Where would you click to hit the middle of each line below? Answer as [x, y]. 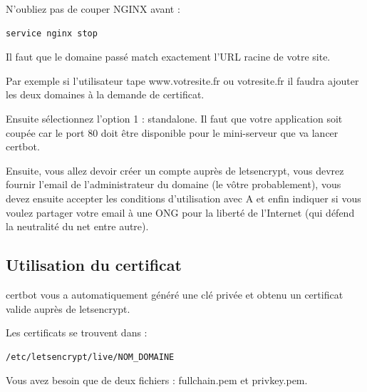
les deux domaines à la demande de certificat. [105, 94]
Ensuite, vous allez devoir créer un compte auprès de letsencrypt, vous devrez [175, 170]
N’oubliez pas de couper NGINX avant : [93, 9]
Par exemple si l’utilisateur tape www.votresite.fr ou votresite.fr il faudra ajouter [182, 80]
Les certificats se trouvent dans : [77, 332]
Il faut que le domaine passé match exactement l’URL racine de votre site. [168, 57]
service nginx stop [52, 33]
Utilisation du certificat [94, 265]
